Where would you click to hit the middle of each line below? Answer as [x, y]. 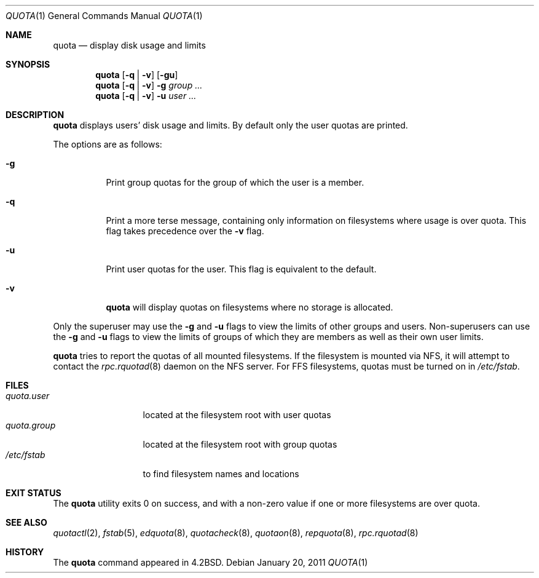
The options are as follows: [108, 144]
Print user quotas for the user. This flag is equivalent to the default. [241, 269]
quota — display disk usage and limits [129, 45]
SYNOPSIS [28, 64]
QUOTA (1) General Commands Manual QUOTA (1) [104, 16]
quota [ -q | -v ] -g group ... [149, 85]
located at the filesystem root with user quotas [237, 415]
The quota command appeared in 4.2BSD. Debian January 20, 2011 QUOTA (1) [210, 562]
